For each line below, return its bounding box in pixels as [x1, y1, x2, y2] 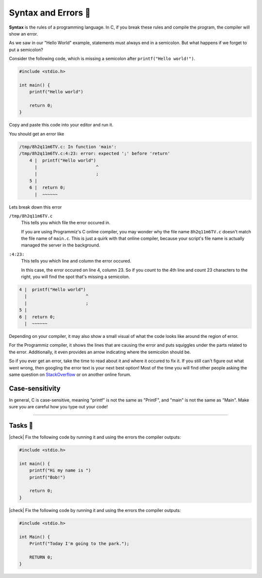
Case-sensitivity [9, 384, 61, 392]
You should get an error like [9, 131, 65, 137]
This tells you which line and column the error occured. [21, 258, 131, 264]
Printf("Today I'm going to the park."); [29, 541, 130, 546]
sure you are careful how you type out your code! [9, 404, 108, 410]
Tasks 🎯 [9, 421, 33, 430]
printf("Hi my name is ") [29, 468, 91, 473]
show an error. [9, 31, 38, 36]
